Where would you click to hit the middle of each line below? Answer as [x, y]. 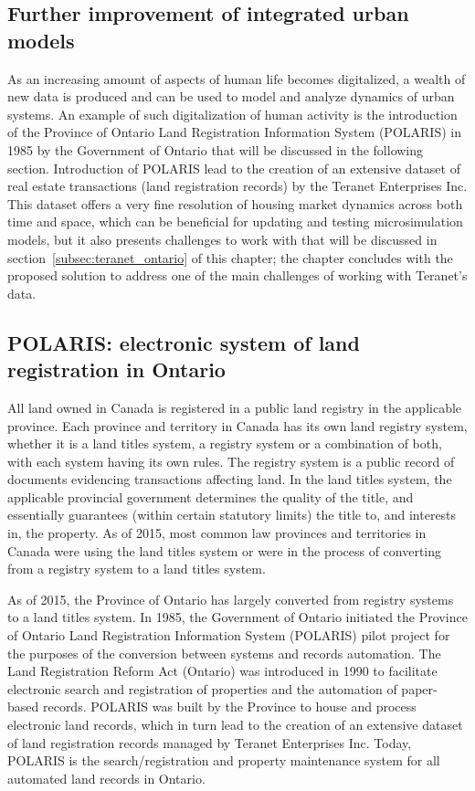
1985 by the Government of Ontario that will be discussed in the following [216, 149]
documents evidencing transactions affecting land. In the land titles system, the [230, 479]
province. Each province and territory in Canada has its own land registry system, [237, 425]
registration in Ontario [116, 369]
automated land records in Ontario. [106, 778]
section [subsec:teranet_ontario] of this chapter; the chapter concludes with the [230, 257]
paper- [419, 688]
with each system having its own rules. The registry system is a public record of [231, 461]
